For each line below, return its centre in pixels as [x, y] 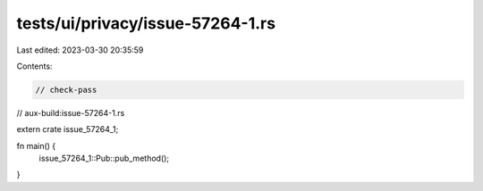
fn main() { [36, 145]
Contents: [34, 66]
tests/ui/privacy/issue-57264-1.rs [146, 23]
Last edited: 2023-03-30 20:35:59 [80, 50]
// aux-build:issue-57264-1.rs [71, 112]
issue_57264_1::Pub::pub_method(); [104, 158]
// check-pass [66, 90]
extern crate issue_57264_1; [68, 129]
